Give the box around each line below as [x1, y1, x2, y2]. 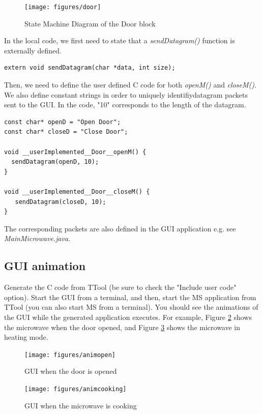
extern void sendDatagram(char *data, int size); [4, 64, 176, 72]
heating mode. [4, 332, 48, 342]
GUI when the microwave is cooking [24, 400, 137, 410]
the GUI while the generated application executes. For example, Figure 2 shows [4, 311, 252, 322]
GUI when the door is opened [24, 366, 117, 376]
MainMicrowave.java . [4, 233, 71, 244]
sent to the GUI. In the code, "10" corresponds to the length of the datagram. [4, 99, 246, 110]
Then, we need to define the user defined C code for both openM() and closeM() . [4, 79, 256, 90]
